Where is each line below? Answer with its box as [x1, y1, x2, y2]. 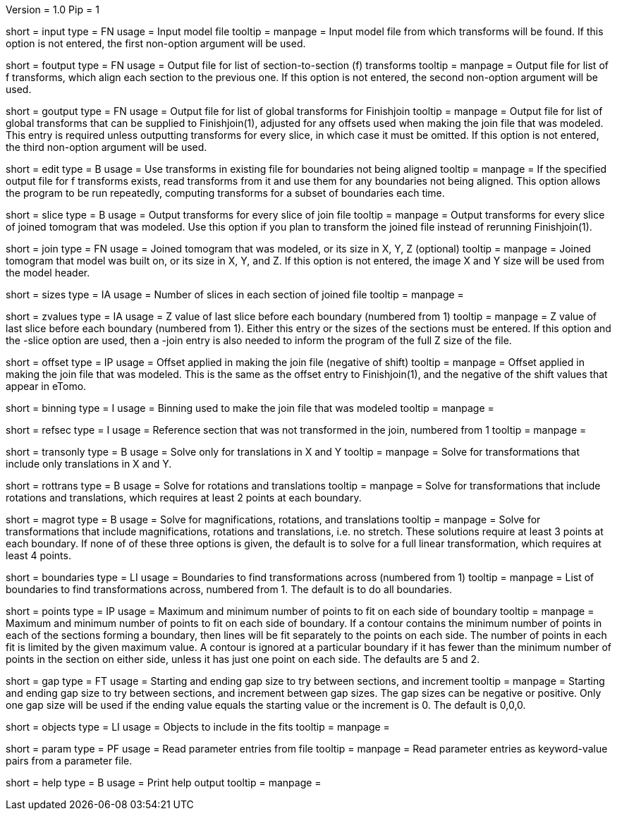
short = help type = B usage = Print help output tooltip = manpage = [6, 777, 322, 788]
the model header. [6, 267, 90, 279]
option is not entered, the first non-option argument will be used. [6, 37, 306, 49]
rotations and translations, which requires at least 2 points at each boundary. [6, 492, 362, 504]
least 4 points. [6, 549, 71, 561]
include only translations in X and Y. [6, 458, 172, 470]
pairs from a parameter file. [6, 755, 133, 767]
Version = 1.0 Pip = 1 [6, 4, 99, 16]
